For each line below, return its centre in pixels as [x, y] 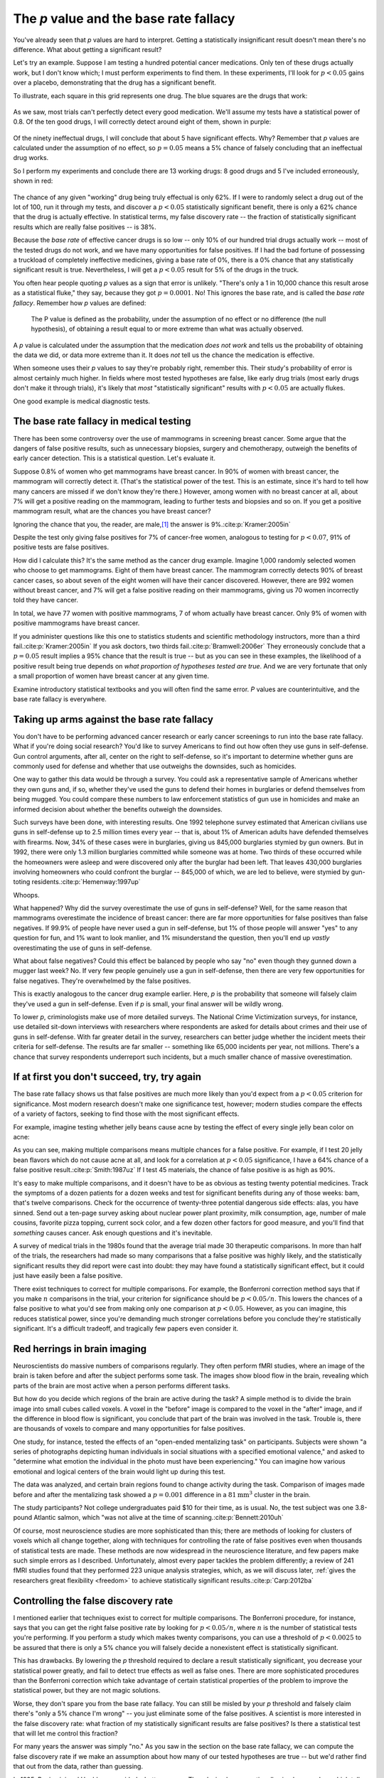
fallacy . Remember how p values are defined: [80, 303]
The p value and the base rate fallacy [124, 18]
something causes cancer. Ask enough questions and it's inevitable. [113, 1233]
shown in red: [33, 181]
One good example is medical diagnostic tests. [82, 401]
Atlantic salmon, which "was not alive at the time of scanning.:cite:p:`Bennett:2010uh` [159, 1518]
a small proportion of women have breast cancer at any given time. [111, 676]
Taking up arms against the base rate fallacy [113, 719]
